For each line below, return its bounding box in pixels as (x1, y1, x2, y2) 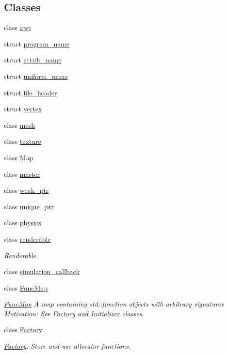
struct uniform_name (4, 71, 68, 81)
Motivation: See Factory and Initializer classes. (4, 308, 144, 318)
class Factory (4, 324, 43, 335)
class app (4, 22, 31, 32)
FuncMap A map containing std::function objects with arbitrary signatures (4, 299, 224, 309)
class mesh (4, 120, 35, 130)
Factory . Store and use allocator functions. (4, 341, 131, 351)
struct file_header (4, 87, 57, 97)
